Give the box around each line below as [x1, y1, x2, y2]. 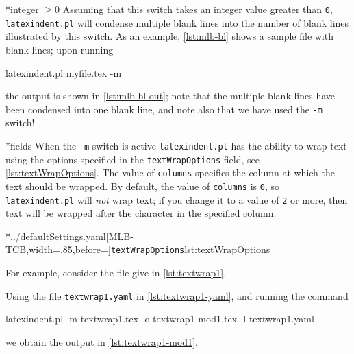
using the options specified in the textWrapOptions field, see [5, 152, 260, 166]
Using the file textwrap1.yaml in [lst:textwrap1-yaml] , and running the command [5, 288, 349, 303]
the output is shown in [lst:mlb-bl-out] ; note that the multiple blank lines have [5, 88, 336, 103]
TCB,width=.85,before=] [5, 242, 111, 257]
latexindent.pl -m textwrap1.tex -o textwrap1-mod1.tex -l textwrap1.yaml [5, 311, 314, 326]
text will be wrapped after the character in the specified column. [5, 206, 277, 220]
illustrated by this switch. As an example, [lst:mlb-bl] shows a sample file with [5, 29, 333, 43]
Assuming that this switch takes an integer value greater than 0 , [62, 2, 333, 16]
